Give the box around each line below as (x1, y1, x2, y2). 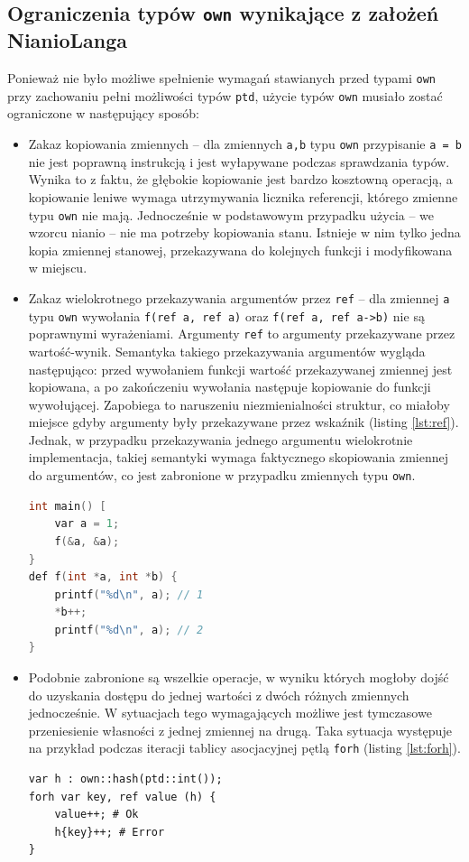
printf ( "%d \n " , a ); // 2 (54, 623, 204, 636)
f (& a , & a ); (54, 534, 120, 548)
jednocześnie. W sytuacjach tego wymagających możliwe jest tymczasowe (28, 703, 432, 722)
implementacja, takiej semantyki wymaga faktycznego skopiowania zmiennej (28, 448, 449, 467)
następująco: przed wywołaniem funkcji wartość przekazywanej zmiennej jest (28, 359, 453, 378)
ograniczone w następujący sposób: (7, 104, 199, 123)
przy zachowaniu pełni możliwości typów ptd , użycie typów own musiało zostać (7, 86, 443, 105)
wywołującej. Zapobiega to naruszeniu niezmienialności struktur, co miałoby (28, 394, 450, 413)
